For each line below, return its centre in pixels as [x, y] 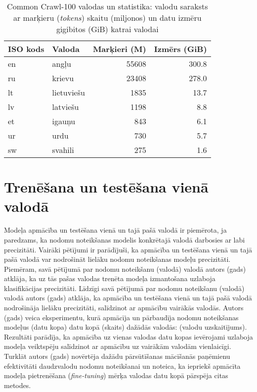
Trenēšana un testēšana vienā [106, 187]
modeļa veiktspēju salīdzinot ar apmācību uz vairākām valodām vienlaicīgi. [118, 346]
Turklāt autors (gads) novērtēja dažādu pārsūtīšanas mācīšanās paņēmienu [117, 356]
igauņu [64, 121]
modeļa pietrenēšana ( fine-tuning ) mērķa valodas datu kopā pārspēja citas [116, 375]
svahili [63, 150]
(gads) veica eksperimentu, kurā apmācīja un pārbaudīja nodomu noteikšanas [121, 317]
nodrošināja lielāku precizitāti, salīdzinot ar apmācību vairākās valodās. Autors [124, 308]
